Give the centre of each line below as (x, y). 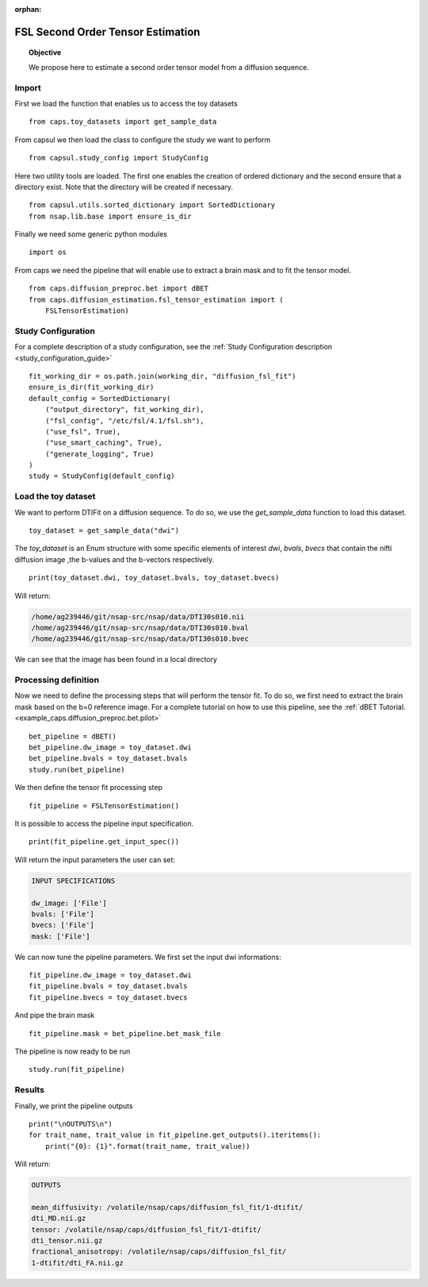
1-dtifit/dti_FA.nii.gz (78, 1263)
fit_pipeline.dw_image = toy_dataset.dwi (110, 975)
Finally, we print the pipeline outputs (74, 1106)
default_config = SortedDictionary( (100, 398)
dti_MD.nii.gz (59, 1218)
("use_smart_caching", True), (103, 443)
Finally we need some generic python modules (91, 234)
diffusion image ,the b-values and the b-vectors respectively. (115, 559)
